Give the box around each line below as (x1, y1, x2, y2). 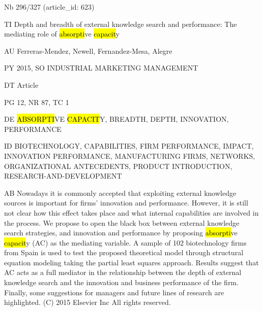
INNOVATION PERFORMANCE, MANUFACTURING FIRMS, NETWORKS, (4, 150, 255, 161)
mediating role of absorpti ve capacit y (4, 28, 120, 39)
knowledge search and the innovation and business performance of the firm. (4, 277, 239, 288)
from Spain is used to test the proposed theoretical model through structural (4, 247, 244, 258)
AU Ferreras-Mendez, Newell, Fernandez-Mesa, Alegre (4, 45, 172, 56)
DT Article (4, 79, 39, 90)
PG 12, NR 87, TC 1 (4, 96, 69, 107)
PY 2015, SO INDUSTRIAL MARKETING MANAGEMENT (4, 62, 198, 73)
